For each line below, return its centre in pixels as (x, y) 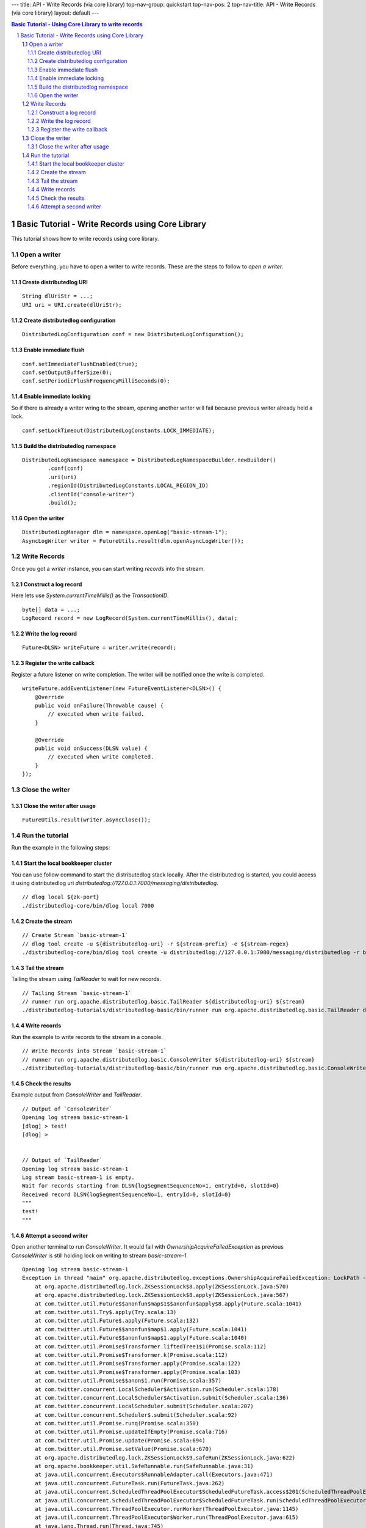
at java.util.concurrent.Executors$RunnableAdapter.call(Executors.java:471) (154, 1475)
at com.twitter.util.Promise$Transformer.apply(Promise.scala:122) (138, 1364)
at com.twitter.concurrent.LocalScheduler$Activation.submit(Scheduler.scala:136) (162, 1398)
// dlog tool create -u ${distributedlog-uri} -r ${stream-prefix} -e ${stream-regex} (156, 944)
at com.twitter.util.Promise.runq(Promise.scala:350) (117, 1423)
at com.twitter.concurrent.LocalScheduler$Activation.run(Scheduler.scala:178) (157, 1389)
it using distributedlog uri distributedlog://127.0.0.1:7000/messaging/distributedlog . (115, 883)
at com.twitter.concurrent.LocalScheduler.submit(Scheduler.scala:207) (144, 1406)
